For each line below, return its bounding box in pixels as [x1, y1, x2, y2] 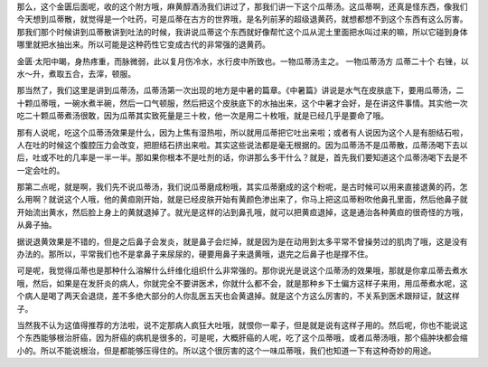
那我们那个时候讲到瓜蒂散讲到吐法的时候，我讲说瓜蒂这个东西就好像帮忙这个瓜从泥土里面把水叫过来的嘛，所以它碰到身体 [16, 26, 468, 37]
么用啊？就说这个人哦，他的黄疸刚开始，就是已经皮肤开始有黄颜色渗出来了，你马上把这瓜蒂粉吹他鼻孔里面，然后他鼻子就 [16, 194, 468, 205]
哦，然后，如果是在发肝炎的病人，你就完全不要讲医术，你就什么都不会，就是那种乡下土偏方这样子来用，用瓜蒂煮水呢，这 [16, 278, 468, 288]
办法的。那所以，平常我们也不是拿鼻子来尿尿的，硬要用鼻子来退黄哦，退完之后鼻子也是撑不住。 [16, 249, 373, 259]
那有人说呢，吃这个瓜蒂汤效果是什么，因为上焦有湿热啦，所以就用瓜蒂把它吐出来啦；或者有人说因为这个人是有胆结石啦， [16, 127, 468, 137]
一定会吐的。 [16, 165, 65, 175]
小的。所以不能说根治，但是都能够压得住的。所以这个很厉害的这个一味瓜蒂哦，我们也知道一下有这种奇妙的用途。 [16, 344, 436, 356]
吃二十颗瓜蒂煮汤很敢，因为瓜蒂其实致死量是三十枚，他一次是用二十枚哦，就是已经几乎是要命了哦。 [16, 110, 389, 121]
